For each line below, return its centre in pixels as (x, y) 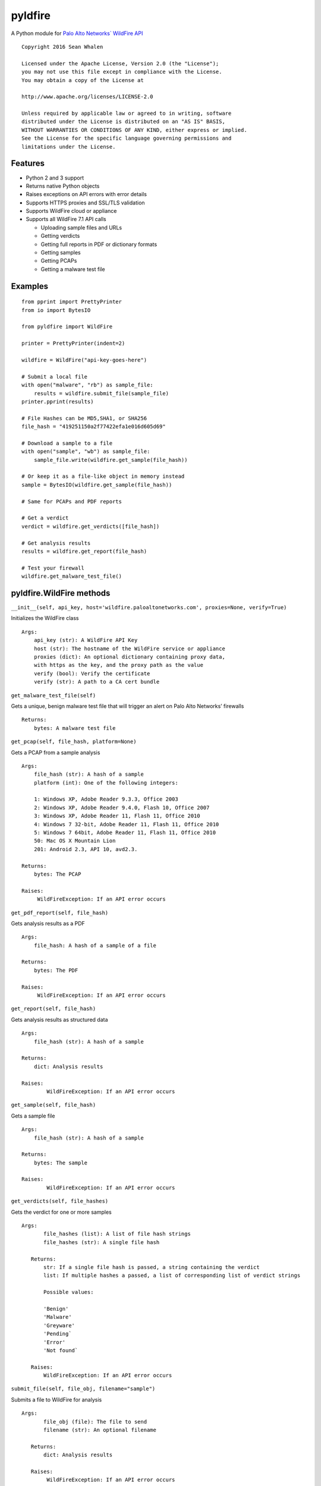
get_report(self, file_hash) (53, 1009)
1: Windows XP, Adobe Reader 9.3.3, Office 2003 (106, 799)
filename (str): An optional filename (100, 1430)
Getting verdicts (60, 236)
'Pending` (58, 1334)
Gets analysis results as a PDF (48, 923)
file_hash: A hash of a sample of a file (95, 945)
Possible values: (69, 1292)
